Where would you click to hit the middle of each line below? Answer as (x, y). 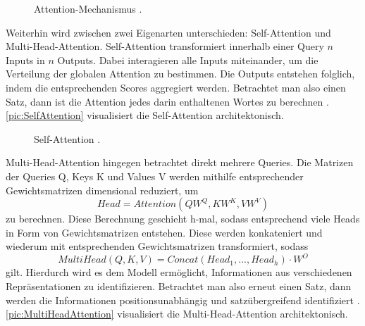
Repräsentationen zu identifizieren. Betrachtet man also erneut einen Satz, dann (179, 286)
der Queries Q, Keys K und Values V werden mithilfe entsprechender (155, 176)
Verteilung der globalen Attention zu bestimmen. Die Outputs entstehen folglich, (180, 74)
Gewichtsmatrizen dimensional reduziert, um (102, 190)
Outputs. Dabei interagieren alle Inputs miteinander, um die (188, 59)
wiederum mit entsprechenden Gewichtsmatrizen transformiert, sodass (157, 246)
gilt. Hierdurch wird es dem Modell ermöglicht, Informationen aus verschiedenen (179, 272)
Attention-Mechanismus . (88, 8)
